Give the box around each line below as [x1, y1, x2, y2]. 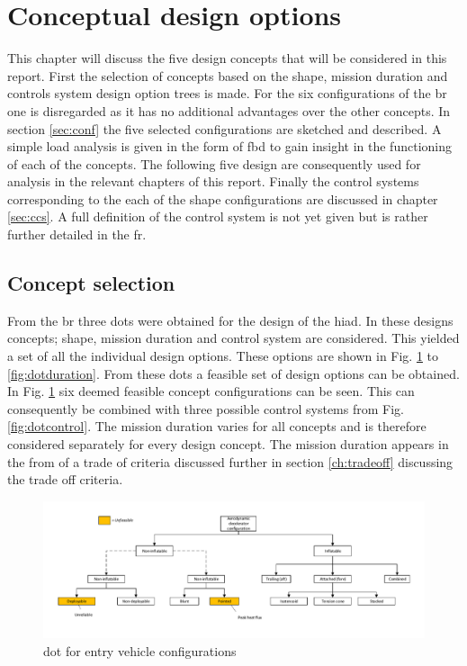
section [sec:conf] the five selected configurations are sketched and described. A [7, 119, 442, 138]
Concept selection [7, 269, 175, 297]
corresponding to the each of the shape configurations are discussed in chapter [7, 189, 438, 208]
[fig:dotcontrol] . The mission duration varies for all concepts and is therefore [7, 417, 427, 436]
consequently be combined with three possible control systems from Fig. [7, 399, 404, 418]
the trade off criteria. [7, 470, 123, 489]
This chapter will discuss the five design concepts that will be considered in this [7, 49, 447, 67]
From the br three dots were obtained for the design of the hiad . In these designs [7, 310, 454, 329]
